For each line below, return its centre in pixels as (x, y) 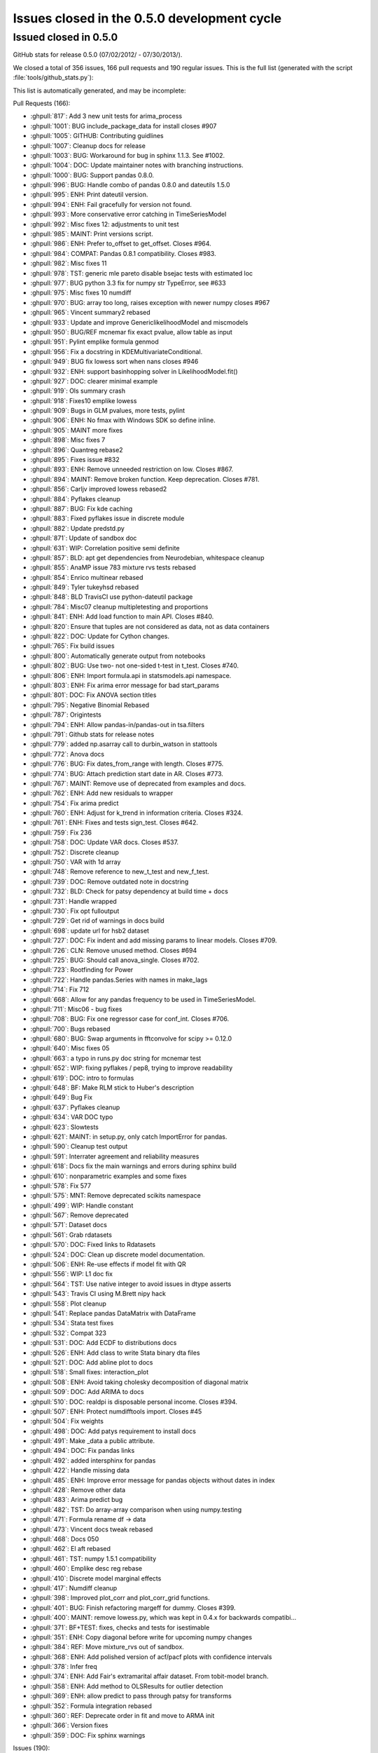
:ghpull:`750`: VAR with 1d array (76, 862)
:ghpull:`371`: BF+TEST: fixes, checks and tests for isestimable (120, 1627)
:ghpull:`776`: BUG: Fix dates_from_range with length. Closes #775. (127, 764)
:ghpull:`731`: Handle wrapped (73, 901)
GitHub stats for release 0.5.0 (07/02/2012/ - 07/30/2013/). (98, 55)
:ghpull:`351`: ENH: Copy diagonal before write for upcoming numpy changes (141, 1637)
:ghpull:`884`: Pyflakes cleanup (75, 499)
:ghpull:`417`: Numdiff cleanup (74, 1588)
